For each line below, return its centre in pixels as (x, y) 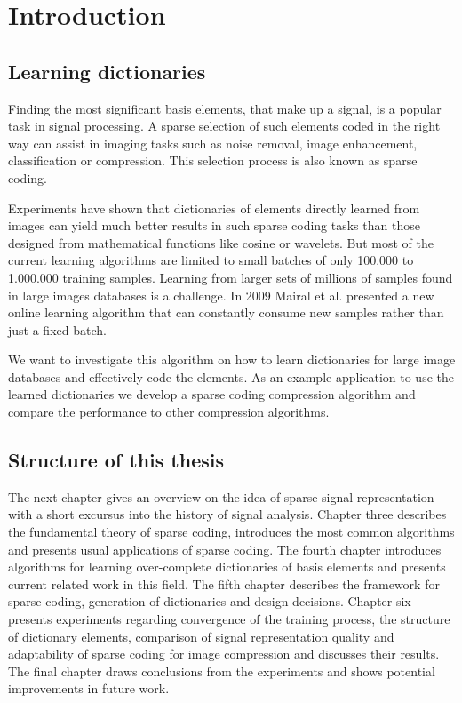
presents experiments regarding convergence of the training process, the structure (229, 619)
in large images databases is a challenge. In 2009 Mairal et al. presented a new (221, 295)
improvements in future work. (89, 688)
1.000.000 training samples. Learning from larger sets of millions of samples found (231, 277)
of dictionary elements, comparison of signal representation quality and (201, 636)
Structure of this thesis (116, 460)
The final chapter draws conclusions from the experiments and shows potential (222, 671)
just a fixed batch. (57, 329)
